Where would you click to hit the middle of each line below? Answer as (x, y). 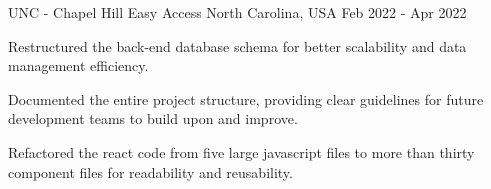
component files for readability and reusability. (150, 171)
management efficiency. (78, 65)
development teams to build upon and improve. (153, 118)
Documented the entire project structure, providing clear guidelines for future (246, 98)
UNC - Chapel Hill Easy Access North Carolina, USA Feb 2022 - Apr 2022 (237, 12)
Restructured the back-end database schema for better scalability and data (237, 45)
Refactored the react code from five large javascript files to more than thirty (241, 151)
